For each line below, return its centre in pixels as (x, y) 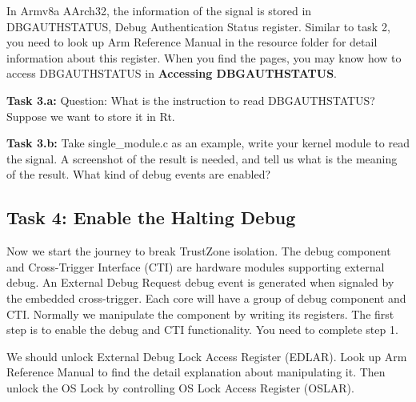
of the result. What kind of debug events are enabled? (139, 174)
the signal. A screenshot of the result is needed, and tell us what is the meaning (202, 158)
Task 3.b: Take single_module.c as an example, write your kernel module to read (208, 143)
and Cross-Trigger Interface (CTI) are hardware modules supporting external (196, 266)
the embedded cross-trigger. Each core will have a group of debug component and (206, 297)
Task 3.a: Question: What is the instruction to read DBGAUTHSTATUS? (191, 100)
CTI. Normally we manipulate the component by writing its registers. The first (200, 314)
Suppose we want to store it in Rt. (91, 116)
